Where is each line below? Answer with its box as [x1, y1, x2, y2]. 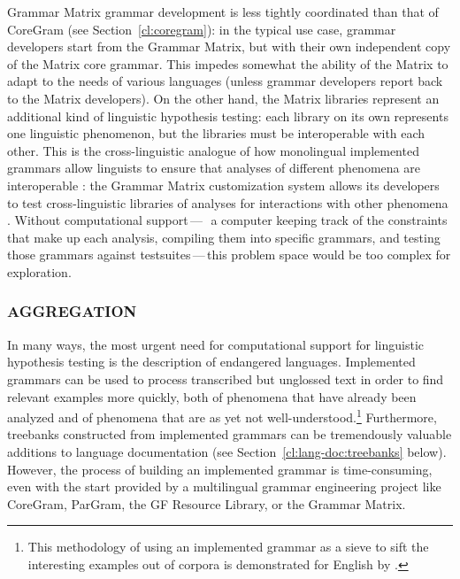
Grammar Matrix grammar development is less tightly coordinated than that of [7, 3, 439, 20]
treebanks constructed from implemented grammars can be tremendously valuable [7, 425, 452, 444]
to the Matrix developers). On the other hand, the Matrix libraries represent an [7, 89, 440, 107]
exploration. [7, 262, 72, 281]
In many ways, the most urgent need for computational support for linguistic [7, 335, 425, 353]
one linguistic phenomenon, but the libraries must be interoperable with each [7, 124, 425, 143]
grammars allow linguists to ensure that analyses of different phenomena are [7, 158, 420, 177]
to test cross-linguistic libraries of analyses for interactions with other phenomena [7, 193, 448, 212]
